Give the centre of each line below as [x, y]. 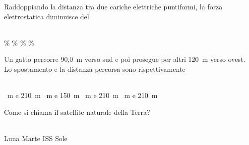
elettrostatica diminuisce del [47, 16]
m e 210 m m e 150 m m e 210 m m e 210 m [82, 95]
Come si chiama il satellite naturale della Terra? [77, 112]
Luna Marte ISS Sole [36, 138]
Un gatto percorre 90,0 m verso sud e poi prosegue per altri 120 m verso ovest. [125, 59]
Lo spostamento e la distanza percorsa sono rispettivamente [95, 69]
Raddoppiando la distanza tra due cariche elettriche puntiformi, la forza [113, 6]
